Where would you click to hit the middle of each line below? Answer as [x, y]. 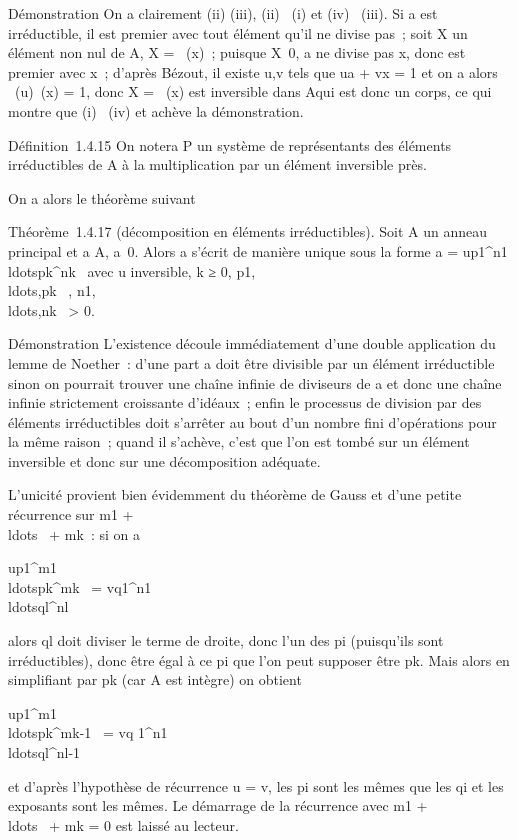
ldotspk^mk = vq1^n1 [80, 586]
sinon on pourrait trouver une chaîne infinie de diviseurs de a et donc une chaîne [255, 382]
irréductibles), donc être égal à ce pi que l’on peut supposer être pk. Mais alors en [259, 659]
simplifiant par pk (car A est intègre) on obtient [155, 679]
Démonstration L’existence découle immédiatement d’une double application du [252, 343]
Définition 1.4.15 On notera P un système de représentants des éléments [230, 144]
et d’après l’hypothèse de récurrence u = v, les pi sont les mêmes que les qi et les [256, 785]
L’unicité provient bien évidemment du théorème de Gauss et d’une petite [235, 494]
